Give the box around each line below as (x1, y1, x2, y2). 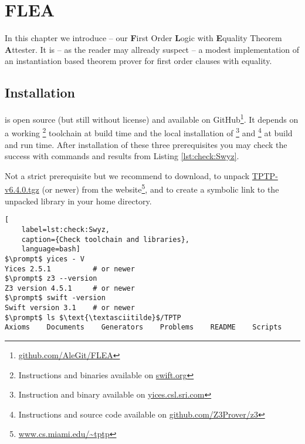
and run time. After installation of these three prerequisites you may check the (5, 138, 287, 150)
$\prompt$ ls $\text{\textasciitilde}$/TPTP (5, 313, 181, 322)
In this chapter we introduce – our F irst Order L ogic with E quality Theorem (5, 32, 282, 44)
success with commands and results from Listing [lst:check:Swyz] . (5, 150, 239, 162)
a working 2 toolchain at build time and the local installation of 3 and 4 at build (5, 125, 293, 139)
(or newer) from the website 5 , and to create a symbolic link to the (42, 181, 279, 196)
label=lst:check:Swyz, (21, 225, 110, 234)
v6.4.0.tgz (5, 183, 39, 196)
